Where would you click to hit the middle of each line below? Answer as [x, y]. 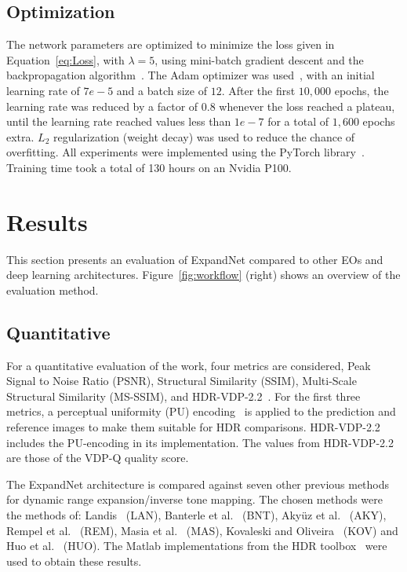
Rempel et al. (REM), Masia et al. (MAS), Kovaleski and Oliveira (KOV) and [202, 530]
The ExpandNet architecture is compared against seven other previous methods [198, 484]
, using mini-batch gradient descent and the [259, 59]
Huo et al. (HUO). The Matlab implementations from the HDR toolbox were [197, 546]
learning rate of [43, 90]
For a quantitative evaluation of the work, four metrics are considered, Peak [189, 365]
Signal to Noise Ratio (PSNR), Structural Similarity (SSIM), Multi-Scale [182, 381]
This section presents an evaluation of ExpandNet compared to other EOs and [195, 259]
